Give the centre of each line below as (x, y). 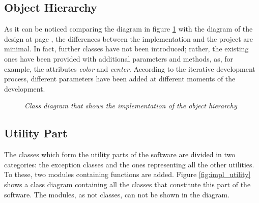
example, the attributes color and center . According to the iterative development (130, 68)
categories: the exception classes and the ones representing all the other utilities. (129, 164)
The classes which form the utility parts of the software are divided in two (120, 154)
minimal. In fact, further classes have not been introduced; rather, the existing (126, 49)
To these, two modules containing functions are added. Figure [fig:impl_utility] (127, 174)
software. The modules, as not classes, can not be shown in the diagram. (117, 194)
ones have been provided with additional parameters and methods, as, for (119, 58)
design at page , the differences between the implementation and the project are (129, 38)
